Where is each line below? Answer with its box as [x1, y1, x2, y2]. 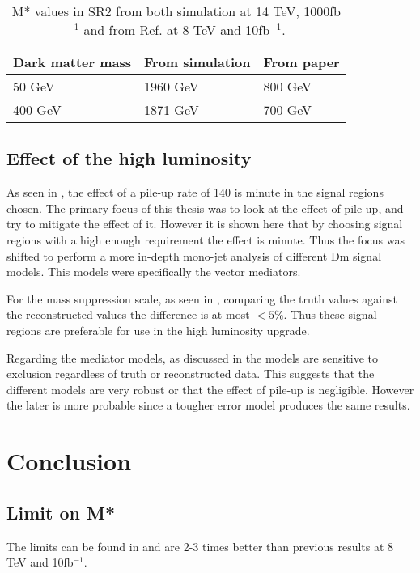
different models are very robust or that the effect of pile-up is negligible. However [6, 380, 414, 397]
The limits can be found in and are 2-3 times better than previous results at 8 [6, 537, 394, 554]
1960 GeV [144, 77, 199, 95]
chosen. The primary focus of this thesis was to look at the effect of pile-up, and [6, 199, 404, 216]
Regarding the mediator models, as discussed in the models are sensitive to [6, 349, 378, 366]
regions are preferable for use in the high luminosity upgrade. [6, 321, 310, 338]
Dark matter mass [13, 53, 132, 71]
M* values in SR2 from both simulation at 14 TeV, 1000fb [11, 2, 341, 20]
